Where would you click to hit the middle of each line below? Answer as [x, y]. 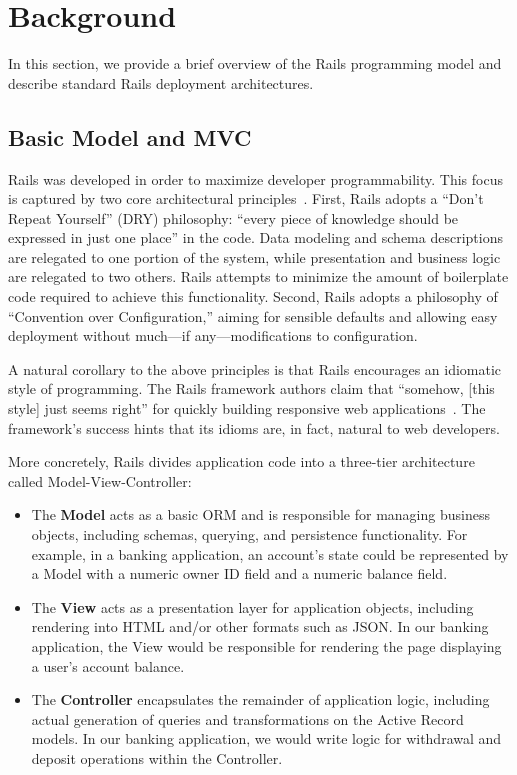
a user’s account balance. [108, 665]
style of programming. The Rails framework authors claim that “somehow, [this [251, 388]
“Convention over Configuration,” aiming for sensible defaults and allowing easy [253, 315]
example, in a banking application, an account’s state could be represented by [270, 553]
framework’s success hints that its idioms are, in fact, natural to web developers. [254, 427]
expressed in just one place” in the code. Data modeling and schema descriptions [255, 237]
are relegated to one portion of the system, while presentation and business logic [254, 256]
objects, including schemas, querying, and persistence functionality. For [249, 534]
